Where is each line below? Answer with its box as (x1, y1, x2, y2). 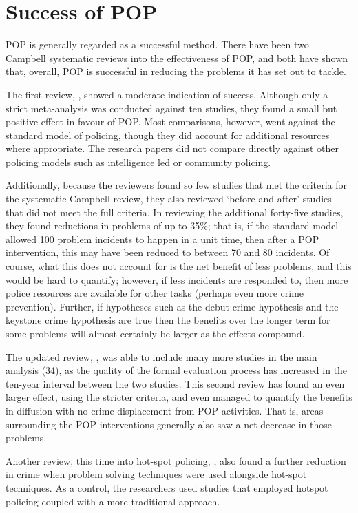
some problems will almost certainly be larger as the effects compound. (6, 326, 305, 340)
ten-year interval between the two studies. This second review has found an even (6, 376, 345, 390)
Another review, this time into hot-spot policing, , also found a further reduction (6, 453, 346, 468)
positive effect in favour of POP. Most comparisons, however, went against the (6, 114, 335, 129)
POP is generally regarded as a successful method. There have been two (6, 37, 309, 52)
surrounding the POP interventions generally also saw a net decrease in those (6, 417, 332, 431)
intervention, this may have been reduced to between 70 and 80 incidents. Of (6, 245, 330, 260)
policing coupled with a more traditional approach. (6, 494, 220, 508)
